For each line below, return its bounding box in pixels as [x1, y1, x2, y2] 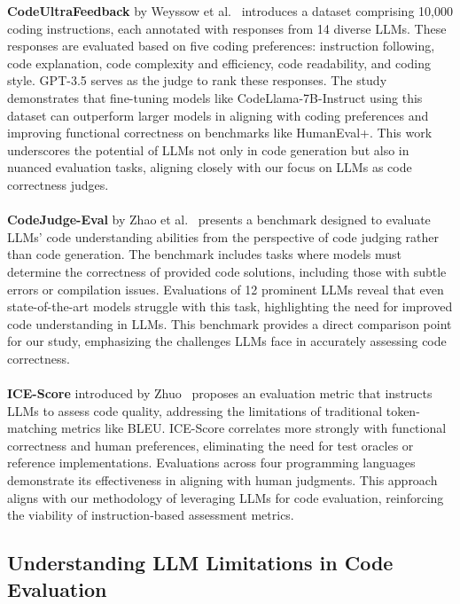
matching [7, 419, 58, 437]
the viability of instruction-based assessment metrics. [7, 506, 294, 524]
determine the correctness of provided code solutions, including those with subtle [7, 262, 447, 280]
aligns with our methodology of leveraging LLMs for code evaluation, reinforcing [7, 488, 444, 506]
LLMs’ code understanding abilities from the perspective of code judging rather [7, 227, 440, 246]
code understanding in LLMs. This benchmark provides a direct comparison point [7, 314, 452, 333]
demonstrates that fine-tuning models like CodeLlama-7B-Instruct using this [7, 88, 423, 106]
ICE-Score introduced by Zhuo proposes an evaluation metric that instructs [7, 384, 433, 403]
